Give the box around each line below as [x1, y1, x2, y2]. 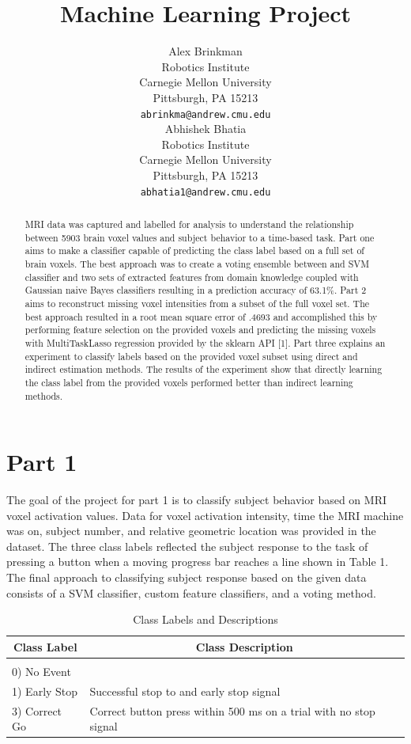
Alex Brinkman [168, 43, 243, 59]
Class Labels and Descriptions [133, 611, 278, 628]
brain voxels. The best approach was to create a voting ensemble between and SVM [25, 256, 370, 270]
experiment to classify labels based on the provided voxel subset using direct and [25, 349, 358, 363]
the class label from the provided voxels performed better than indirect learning [25, 375, 353, 389]
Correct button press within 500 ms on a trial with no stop [89, 702, 375, 719]
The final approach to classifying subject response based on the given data [6, 569, 367, 586]
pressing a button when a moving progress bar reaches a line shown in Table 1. [6, 553, 389, 570]
